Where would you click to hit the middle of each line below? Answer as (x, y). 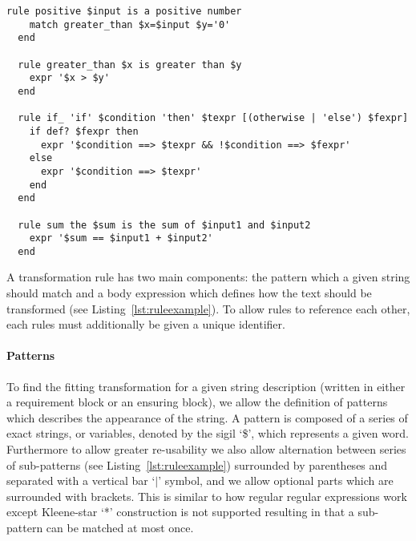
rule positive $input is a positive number (124, 11)
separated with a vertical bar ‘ (81, 480)
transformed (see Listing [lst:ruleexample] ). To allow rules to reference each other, (208, 308)
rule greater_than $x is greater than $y (130, 65)
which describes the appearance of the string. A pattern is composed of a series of (207, 417)
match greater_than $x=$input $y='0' (130, 24)
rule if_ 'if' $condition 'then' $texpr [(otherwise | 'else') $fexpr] (213, 118)
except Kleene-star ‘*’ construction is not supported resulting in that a (180, 512)
